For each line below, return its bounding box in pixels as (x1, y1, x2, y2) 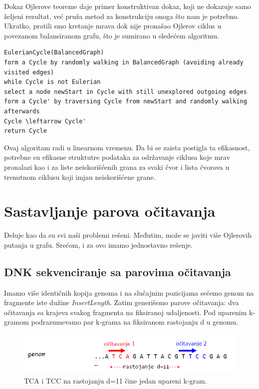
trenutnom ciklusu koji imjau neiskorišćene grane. (4, 171, 156, 182)
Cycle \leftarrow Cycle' (4, 117, 86, 125)
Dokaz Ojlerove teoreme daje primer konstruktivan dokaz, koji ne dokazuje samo (4, 1, 251, 11)
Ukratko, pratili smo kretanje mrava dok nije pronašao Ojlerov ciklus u (4, 20, 222, 31)
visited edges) (4, 68, 54, 76)
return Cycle (4, 127, 47, 135)
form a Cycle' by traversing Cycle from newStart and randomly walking (4, 98, 247, 105)
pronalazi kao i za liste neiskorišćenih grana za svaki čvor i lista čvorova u (4, 161, 230, 172)
